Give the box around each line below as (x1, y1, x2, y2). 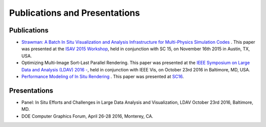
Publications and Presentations (9, 7, 140, 18)
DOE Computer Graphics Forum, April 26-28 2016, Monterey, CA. (21, 113, 154, 119)
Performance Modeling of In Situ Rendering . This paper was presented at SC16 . (21, 74, 184, 80)
